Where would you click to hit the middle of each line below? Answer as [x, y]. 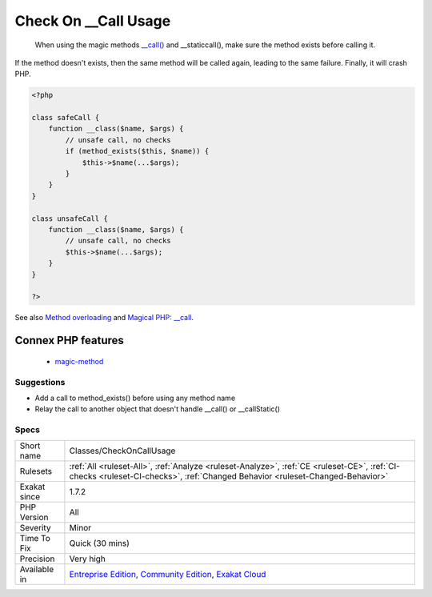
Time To [35, 539]
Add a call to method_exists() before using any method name [135, 398]
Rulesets [36, 471]
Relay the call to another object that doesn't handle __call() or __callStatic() [157, 409]
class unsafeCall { [70, 218]
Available [37, 570]
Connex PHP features [69, 341]
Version [34, 518]
